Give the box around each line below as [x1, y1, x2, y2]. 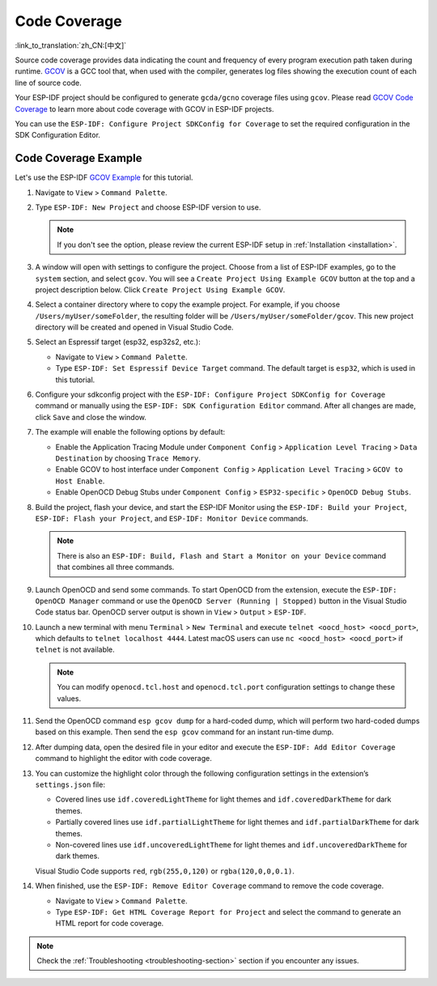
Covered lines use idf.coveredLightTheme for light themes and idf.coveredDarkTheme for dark [55, 794, 392, 805]
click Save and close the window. [35, 412, 147, 422]
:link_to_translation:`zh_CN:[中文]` [15, 40, 127, 50]
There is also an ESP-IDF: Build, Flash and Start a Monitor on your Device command [57, 550, 386, 560]
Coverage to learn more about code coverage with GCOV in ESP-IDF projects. [15, 104, 274, 113]
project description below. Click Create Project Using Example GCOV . [35, 284, 286, 295]
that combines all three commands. [57, 563, 175, 572]
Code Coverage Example [15, 151, 142, 165]
